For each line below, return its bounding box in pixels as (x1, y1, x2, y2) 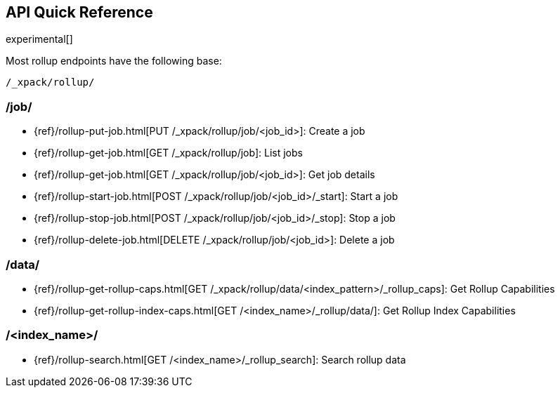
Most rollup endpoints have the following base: (6, 55, 222, 67)
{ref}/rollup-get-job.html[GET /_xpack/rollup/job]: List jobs (34, 147, 303, 159)
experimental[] (6, 33, 73, 46)
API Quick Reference (6, 4, 153, 21)
